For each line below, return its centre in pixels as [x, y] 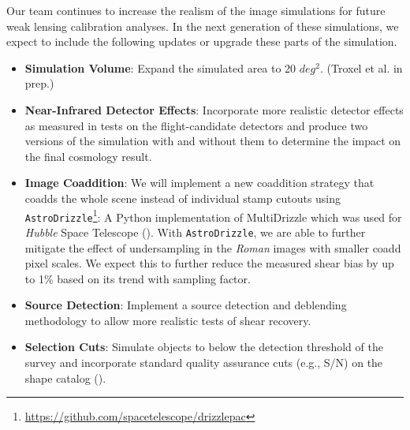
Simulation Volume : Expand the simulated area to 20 [160, 67]
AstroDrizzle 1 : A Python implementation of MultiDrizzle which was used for [213, 215]
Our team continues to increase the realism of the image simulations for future [196, 10]
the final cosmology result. [88, 156]
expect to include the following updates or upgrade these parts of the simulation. [202, 41]
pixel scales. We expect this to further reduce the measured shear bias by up [209, 263]
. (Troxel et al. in [361, 67]
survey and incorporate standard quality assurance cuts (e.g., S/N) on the [204, 363]
